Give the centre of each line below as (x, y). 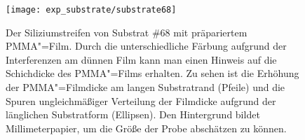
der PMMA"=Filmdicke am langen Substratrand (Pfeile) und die (145, 87)
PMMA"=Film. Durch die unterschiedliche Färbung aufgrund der (146, 46)
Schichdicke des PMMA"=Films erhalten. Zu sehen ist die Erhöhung (152, 73)
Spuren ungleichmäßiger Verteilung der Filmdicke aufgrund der (141, 100)
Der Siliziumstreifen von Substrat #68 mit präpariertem (127, 32)
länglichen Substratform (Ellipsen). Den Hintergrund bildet (133, 114)
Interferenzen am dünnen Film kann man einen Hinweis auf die (141, 59)
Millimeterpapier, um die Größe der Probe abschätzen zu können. (146, 128)
